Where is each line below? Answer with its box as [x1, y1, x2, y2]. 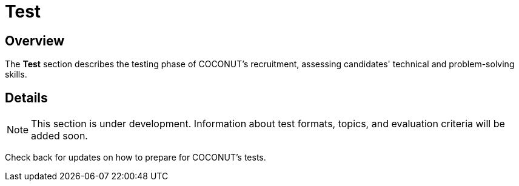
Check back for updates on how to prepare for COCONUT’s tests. [5, 152, 266, 163]
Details [5, 90, 48, 105]
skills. [5, 69, 27, 80]
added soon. [31, 130, 88, 142]
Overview [5, 33, 65, 48]
